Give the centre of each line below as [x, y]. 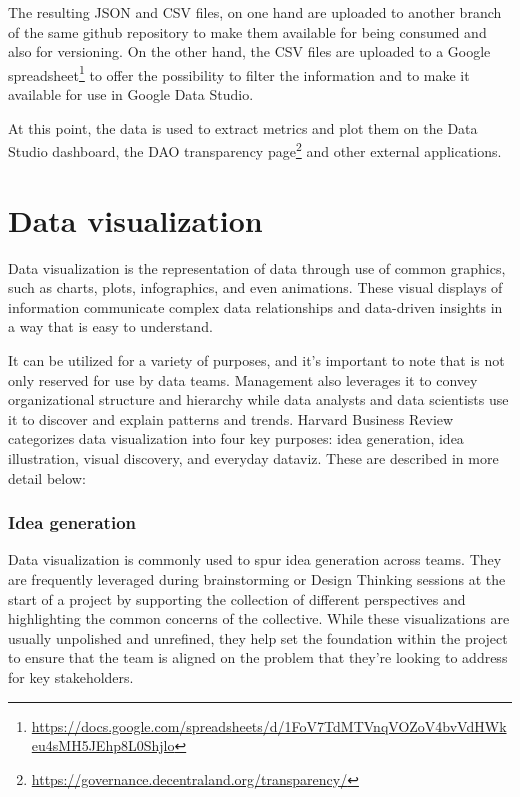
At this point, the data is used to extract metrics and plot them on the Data [243, 127]
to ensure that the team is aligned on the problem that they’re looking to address [258, 657]
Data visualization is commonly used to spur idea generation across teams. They [255, 559]
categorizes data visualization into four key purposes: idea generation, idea [236, 438]
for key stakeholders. [71, 676]
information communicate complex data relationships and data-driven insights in [255, 306]
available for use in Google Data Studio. [131, 94]
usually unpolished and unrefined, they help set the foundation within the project [258, 637]
